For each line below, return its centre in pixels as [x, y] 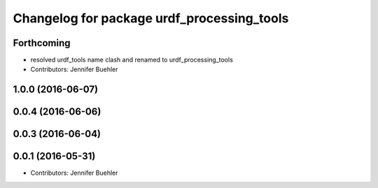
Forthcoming [42, 43]
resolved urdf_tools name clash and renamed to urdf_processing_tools [132, 60]
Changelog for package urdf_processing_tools [151, 18]
